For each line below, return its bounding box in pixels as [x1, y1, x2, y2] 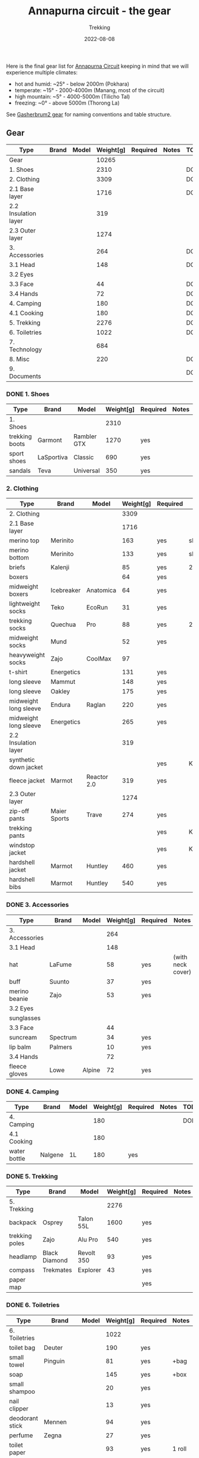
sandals [9, 467, 31, 475]
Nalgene [40, 1151, 64, 1159]
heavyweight [9, 651, 46, 659]
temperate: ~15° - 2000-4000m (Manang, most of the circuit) [14, 86, 165, 93]
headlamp [9, 1253, 37, 1261]
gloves [9, 1069, 28, 1077]
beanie [9, 994, 28, 1003]
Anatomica [86, 586, 117, 595]
